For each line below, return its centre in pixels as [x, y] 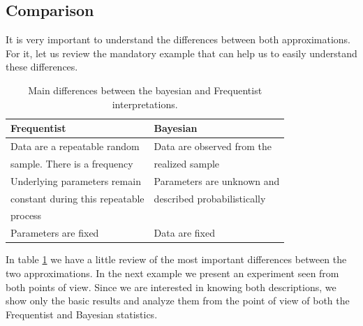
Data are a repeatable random [75, 146]
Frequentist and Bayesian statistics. [82, 314]
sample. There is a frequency [72, 163]
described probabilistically [210, 198]
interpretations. [145, 104]
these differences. [42, 67]
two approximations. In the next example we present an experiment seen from [172, 273]
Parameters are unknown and [217, 180]
